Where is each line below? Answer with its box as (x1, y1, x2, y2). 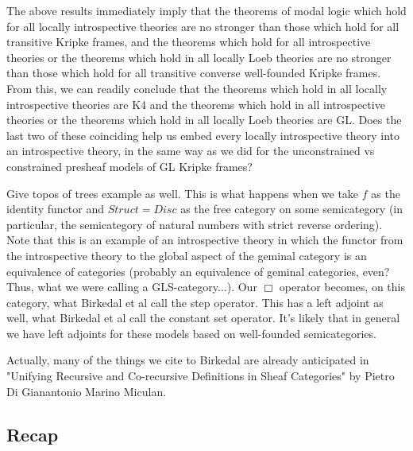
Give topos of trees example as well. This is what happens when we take (6, 185, 359, 201)
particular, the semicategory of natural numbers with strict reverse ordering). (6, 216, 383, 232)
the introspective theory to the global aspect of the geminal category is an (6, 247, 367, 263)
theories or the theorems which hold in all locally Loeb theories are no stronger (6, 49, 392, 65)
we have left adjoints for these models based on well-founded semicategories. (6, 325, 376, 341)
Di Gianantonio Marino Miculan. (6, 383, 167, 399)
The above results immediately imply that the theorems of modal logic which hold (6, 2, 407, 18)
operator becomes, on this (279, 278, 405, 295)
